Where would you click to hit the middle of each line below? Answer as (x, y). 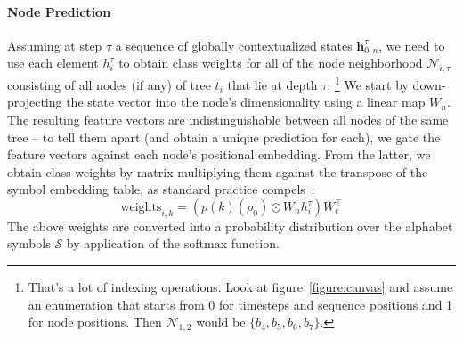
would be (221, 322)
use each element (53, 63)
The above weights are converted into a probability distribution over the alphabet (230, 226)
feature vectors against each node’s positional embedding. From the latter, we (219, 154)
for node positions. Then (95, 322)
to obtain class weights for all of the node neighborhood (271, 63)
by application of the (123, 243)
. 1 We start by (368, 83)
